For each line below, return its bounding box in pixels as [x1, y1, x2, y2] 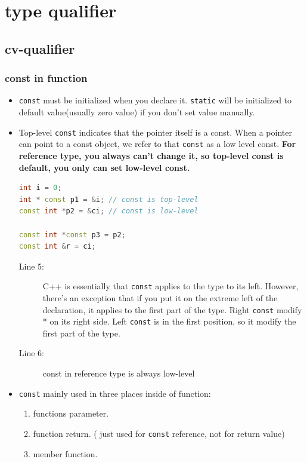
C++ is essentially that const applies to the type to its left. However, [42, 280, 299, 292]
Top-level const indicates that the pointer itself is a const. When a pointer [18, 126, 292, 138]
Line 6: [18, 347, 44, 359]
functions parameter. [33, 407, 109, 420]
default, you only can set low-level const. [18, 161, 190, 173]
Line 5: [18, 259, 44, 272]
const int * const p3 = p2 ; [18, 230, 126, 239]
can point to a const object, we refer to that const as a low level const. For [18, 137, 296, 150]
